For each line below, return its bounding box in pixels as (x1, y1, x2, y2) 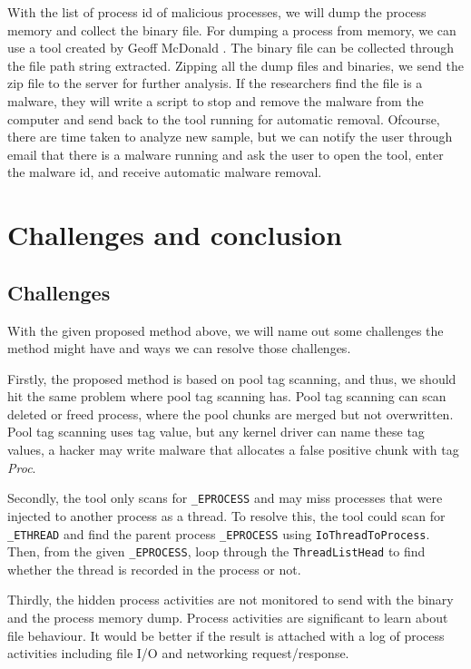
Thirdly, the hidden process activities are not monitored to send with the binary (7, 590, 454, 609)
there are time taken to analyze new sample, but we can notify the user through (7, 127, 453, 146)
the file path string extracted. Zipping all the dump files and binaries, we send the (7, 55, 464, 74)
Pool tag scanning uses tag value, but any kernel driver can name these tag (7, 422, 425, 441)
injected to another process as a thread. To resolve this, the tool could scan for (7, 506, 446, 525)
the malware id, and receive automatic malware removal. (7, 162, 322, 182)
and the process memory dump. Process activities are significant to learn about (7, 608, 448, 627)
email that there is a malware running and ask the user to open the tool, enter (7, 144, 444, 163)
